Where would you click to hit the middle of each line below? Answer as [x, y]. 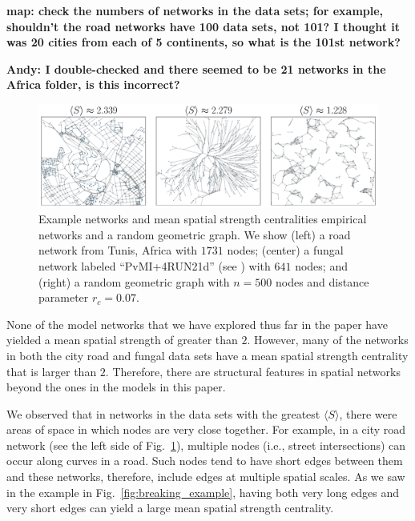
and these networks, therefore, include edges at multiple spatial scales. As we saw [206, 477]
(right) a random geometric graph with [134, 281]
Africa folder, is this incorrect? [93, 84]
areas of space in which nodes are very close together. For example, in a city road [206, 429]
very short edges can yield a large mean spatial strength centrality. [170, 508]
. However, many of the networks [328, 340]
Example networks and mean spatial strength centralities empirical [203, 219]
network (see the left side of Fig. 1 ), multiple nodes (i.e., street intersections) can [206, 445]
